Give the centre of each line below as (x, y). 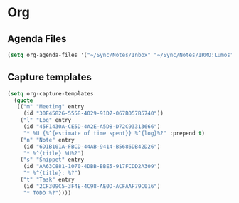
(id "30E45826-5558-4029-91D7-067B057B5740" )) (93, 114)
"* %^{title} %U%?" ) (53, 153)
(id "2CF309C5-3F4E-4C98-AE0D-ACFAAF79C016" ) (92, 186)
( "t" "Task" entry (47, 180)
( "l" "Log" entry (46, 120)
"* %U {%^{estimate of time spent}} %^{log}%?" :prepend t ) (114, 133)
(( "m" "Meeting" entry (50, 107)
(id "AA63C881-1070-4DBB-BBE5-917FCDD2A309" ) (92, 167)
